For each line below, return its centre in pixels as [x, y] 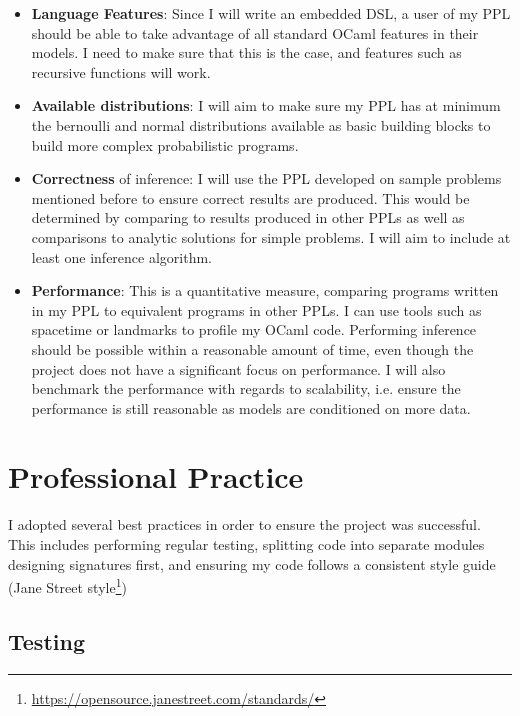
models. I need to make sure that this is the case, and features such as [246, 52]
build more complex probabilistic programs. [165, 144]
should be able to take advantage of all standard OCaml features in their [255, 32]
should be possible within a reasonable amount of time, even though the [252, 348]
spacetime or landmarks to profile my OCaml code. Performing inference [254, 329]
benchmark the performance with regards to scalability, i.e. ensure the [246, 388]
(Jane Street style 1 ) [67, 585]
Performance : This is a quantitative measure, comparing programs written [265, 290]
